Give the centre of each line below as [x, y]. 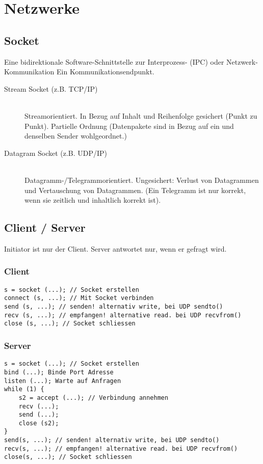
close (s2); [39, 423]
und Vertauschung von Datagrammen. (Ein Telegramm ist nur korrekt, [135, 190]
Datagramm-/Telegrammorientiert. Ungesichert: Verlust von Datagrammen [142, 180]
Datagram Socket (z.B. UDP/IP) [56, 153]
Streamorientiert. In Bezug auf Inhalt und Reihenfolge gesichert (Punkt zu [141, 115]
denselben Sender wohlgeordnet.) [76, 136]
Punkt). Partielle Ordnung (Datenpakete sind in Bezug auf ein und [129, 126]
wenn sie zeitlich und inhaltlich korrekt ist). [93, 200]
